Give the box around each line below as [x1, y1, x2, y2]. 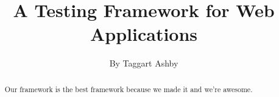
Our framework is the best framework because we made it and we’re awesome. [4, 84, 253, 94]
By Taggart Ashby [109, 57, 178, 70]
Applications [90, 21, 198, 46]
